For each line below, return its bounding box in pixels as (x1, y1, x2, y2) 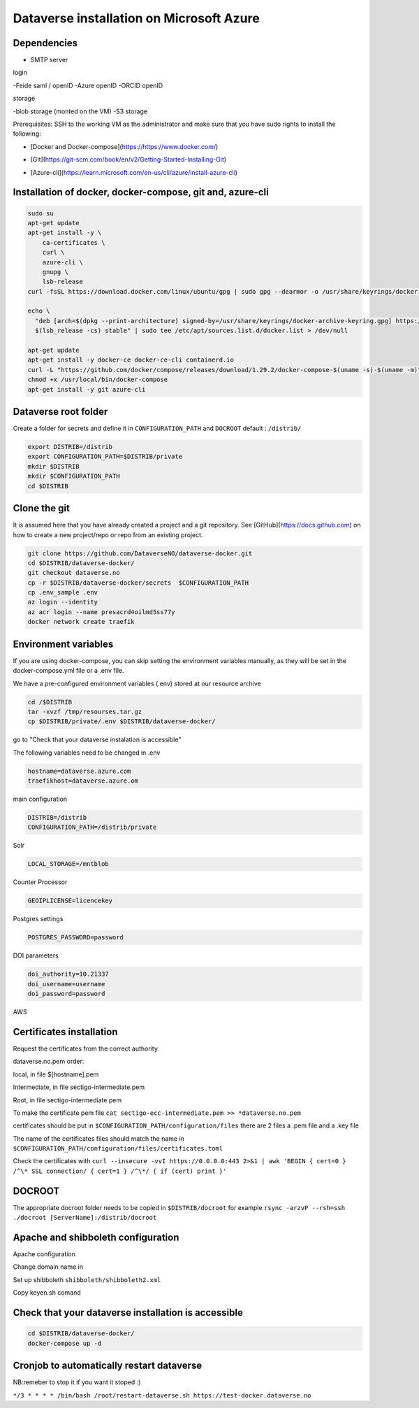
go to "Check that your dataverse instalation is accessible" (13, 735, 182, 744)
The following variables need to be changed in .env (13, 748, 161, 757)
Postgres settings (13, 915, 64, 923)
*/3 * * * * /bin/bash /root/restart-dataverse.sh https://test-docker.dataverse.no (13, 1391, 311, 1399)
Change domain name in (13, 1263, 84, 1271)
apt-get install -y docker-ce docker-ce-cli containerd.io (27, 356, 234, 364)
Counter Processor (13, 878, 68, 886)
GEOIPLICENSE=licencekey (27, 897, 113, 905)
